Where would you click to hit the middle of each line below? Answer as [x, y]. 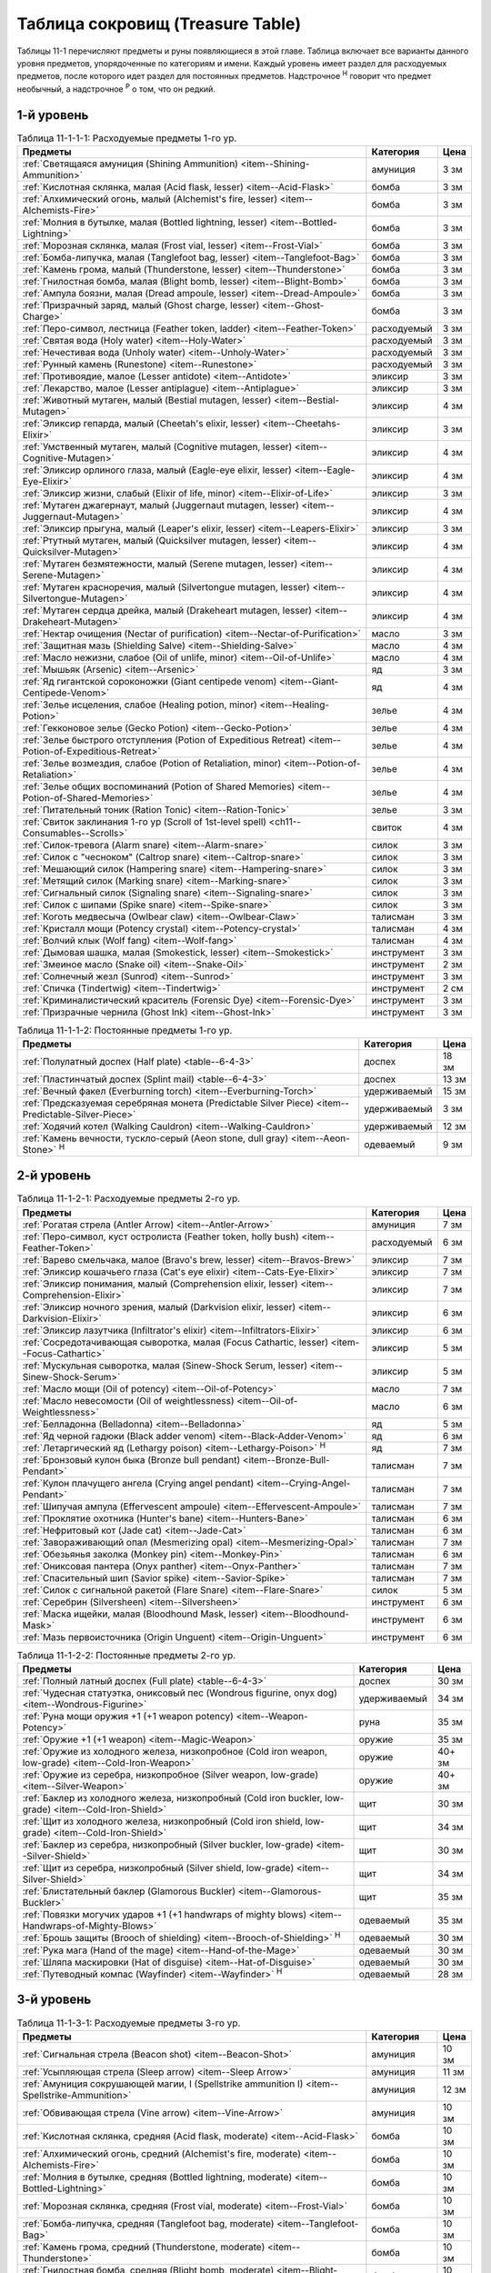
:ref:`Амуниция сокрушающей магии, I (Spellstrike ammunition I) [163, 2084]
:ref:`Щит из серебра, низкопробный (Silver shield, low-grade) [158, 1868]
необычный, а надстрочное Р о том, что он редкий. [116, 88]
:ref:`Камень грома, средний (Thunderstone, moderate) [144, 2247]
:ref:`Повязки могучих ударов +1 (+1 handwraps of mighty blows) [165, 1915]
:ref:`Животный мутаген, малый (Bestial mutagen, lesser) [147, 400]
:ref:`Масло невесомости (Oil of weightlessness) [129, 1400]
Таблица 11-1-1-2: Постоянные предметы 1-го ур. [125, 1030]
